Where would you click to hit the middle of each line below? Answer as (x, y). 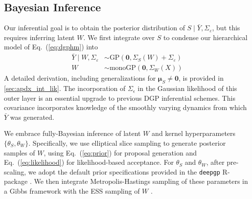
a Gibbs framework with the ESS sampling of (72, 191)
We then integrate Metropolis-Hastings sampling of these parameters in (141, 181)
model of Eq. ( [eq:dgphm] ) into (51, 47)
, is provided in (201, 78)
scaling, (15, 171)
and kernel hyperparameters (194, 133)
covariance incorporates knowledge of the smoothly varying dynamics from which (126, 107)
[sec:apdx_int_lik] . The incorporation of (65, 88)
